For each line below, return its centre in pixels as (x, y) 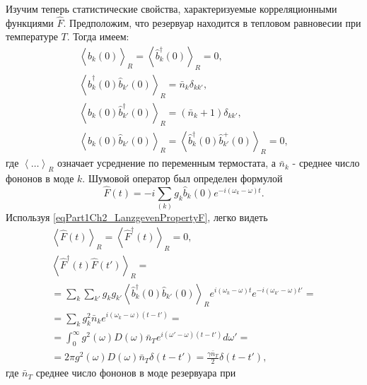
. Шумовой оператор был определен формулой (182, 178)
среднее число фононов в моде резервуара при (136, 373)
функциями (30, 22)
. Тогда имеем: (98, 36)
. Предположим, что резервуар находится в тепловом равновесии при (212, 22)
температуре (32, 36)
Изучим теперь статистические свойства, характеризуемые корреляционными (171, 8)
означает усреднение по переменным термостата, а (167, 163)
